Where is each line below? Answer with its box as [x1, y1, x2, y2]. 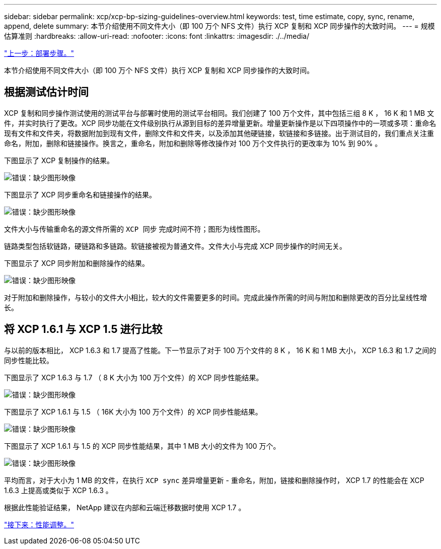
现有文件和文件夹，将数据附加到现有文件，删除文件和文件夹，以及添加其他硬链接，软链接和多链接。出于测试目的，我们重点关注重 [4, 128, 434, 138]
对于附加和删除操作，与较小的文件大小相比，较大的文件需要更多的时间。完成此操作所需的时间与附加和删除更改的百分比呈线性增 [4, 293, 427, 302]
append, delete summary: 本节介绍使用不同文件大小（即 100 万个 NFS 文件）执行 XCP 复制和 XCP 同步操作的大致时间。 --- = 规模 [4, 22, 435, 30]
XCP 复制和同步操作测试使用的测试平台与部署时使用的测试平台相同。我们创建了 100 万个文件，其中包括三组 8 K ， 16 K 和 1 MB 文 [4, 108, 434, 117]
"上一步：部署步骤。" [4, 49, 75, 57]
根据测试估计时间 [4, 86, 89, 99]
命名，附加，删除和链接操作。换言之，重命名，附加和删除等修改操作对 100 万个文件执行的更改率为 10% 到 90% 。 [4, 139, 382, 148]
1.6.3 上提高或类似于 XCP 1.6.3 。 [4, 486, 113, 495]
